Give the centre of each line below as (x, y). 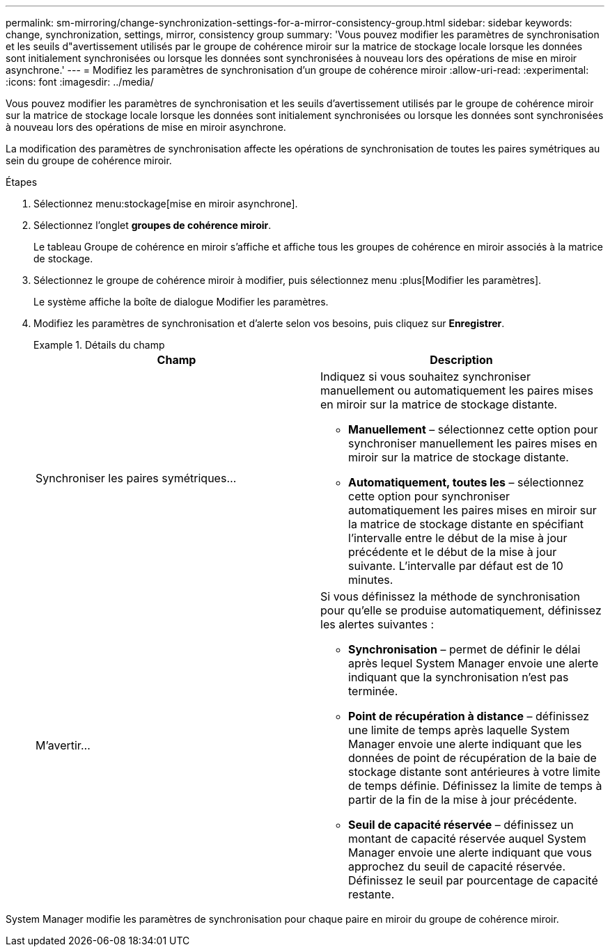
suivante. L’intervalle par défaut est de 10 (456, 566)
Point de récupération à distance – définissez (469, 716)
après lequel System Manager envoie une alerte (474, 663)
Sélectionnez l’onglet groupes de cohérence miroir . (152, 225)
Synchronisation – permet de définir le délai (464, 649)
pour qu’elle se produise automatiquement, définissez (461, 610)
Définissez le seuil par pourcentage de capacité (473, 880)
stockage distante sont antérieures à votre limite (475, 772)
